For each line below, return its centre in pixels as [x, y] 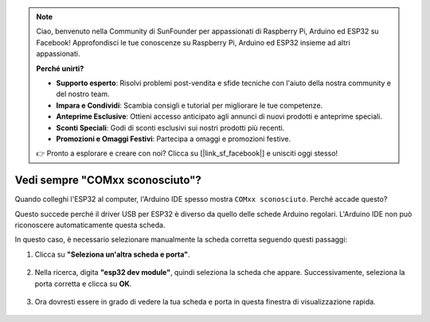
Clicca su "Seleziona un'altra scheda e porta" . [112, 254]
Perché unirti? [60, 69]
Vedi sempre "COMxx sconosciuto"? [108, 181]
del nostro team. [83, 94]
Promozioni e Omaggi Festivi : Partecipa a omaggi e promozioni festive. [173, 139]
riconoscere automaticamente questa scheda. [90, 225]
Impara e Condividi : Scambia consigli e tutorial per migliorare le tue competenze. [190, 105]
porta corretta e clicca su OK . [83, 284]
